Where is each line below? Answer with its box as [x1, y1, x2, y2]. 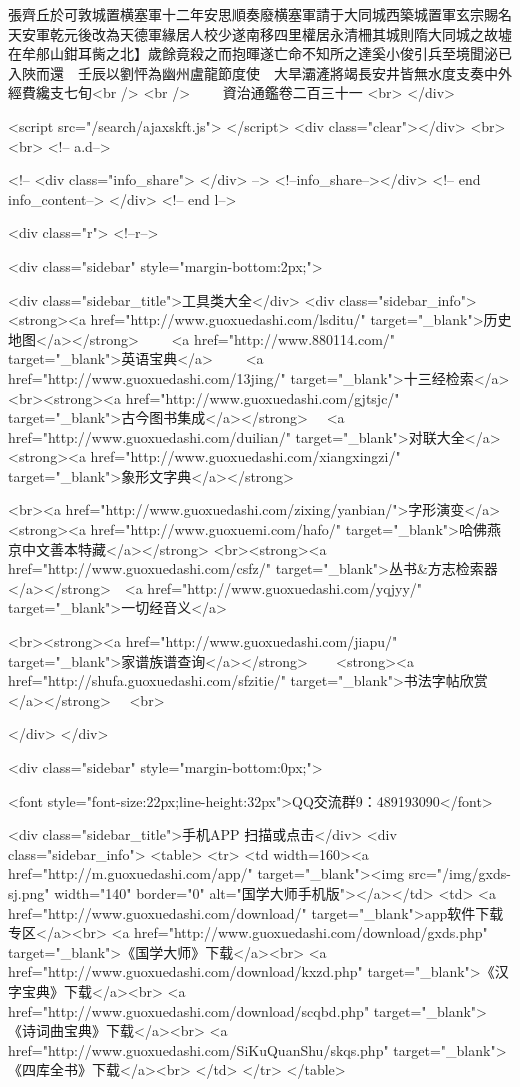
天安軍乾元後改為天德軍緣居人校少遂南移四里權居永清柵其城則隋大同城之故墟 [8, 23, 512, 44]
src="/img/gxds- [408, 863, 511, 884]
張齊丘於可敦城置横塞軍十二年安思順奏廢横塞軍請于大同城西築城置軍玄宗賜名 [8, 4, 512, 24]
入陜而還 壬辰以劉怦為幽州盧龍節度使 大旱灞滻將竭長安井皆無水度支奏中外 [8, 62, 512, 83]
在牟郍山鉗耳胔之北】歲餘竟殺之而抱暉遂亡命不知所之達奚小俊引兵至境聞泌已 [8, 43, 512, 64]
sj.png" [8, 882, 50, 903]
